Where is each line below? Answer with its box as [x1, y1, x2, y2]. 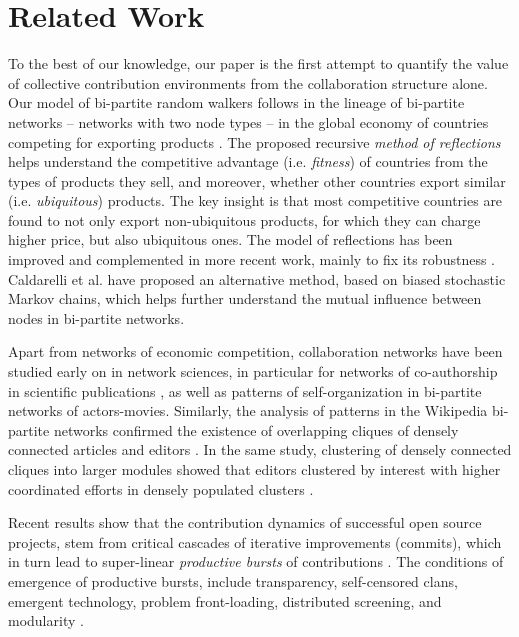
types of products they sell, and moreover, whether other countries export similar [8, 170, 506, 191]
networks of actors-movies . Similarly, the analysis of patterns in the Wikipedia [8, 400, 488, 421]
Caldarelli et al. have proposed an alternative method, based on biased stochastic [8, 268, 506, 289]
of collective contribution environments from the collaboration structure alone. [8, 72, 488, 93]
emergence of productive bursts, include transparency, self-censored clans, [8, 570, 458, 591]
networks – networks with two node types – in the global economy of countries [8, 111, 489, 132]
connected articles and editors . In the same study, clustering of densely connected [8, 439, 512, 460]
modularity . [8, 610, 84, 631]
